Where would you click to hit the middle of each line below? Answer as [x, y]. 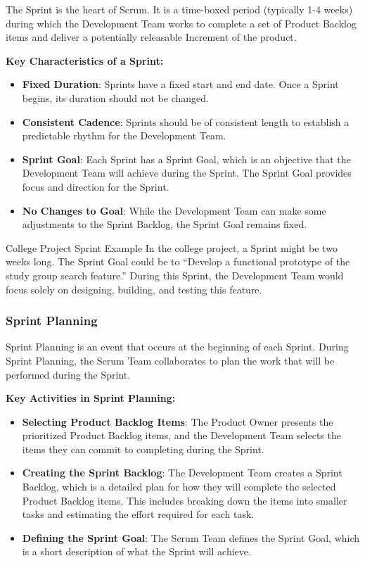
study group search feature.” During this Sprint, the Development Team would [175, 275]
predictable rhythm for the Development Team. [124, 135]
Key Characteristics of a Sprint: [85, 60]
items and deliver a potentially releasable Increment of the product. [151, 37]
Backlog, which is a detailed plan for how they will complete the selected [179, 487]
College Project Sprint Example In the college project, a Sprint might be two [172, 247]
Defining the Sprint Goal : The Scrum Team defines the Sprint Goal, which [191, 537]
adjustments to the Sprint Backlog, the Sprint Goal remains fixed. [165, 224]
